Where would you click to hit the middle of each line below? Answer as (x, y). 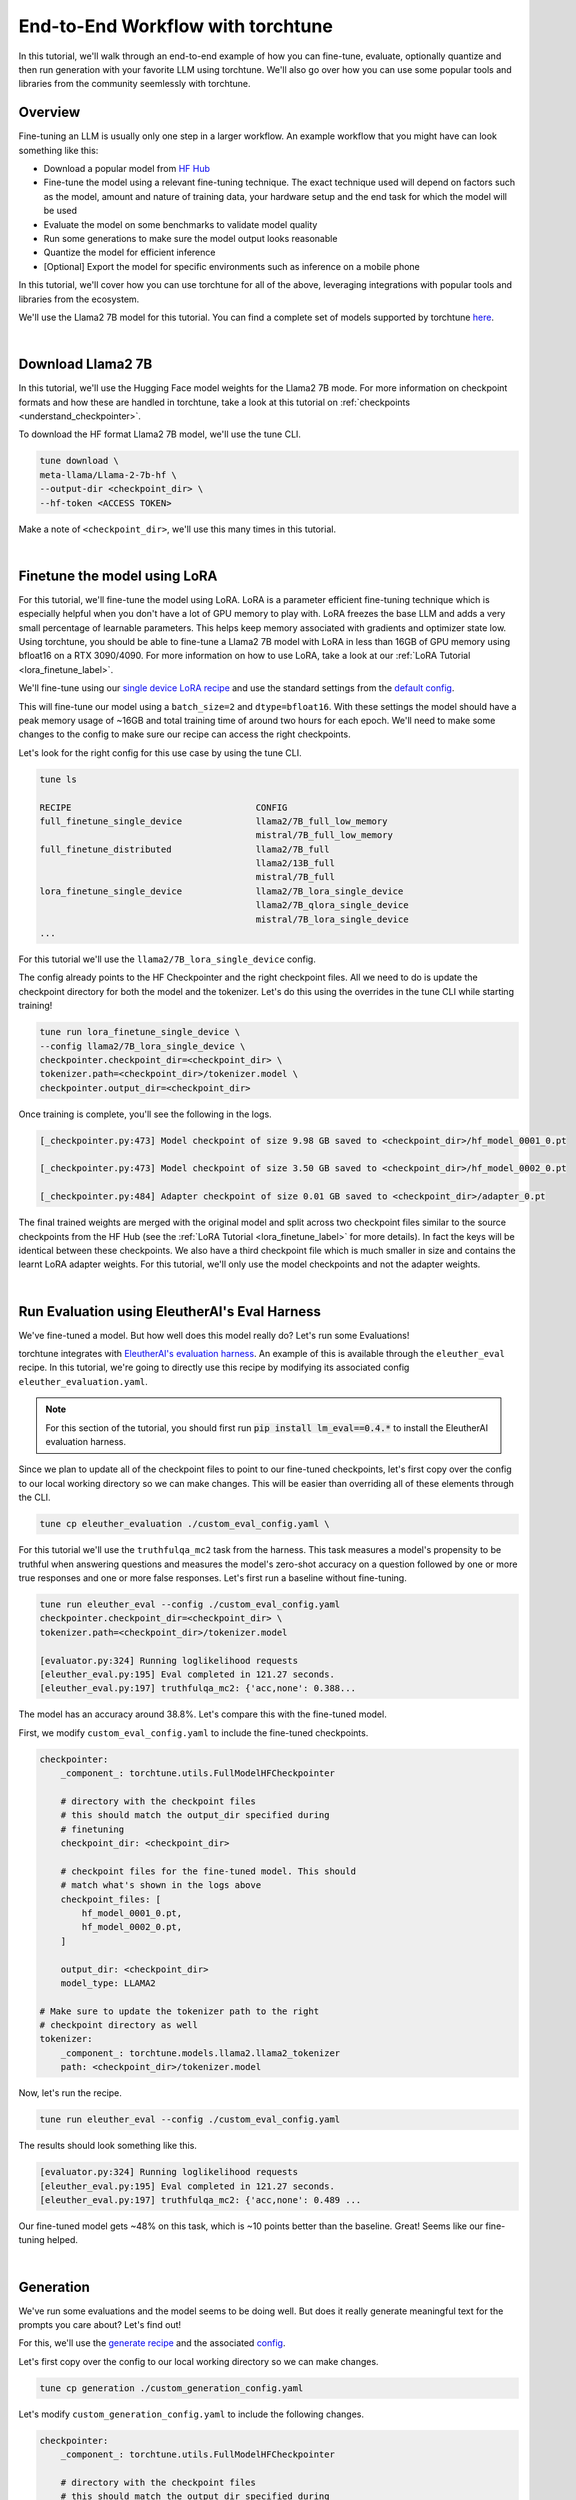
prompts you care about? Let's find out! (100, 2325)
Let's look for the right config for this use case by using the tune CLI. (160, 752)
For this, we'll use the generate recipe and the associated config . (152, 2343)
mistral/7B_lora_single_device (332, 919)
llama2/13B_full (295, 863)
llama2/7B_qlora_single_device (332, 905)
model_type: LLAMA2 (108, 1983)
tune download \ (79, 461)
